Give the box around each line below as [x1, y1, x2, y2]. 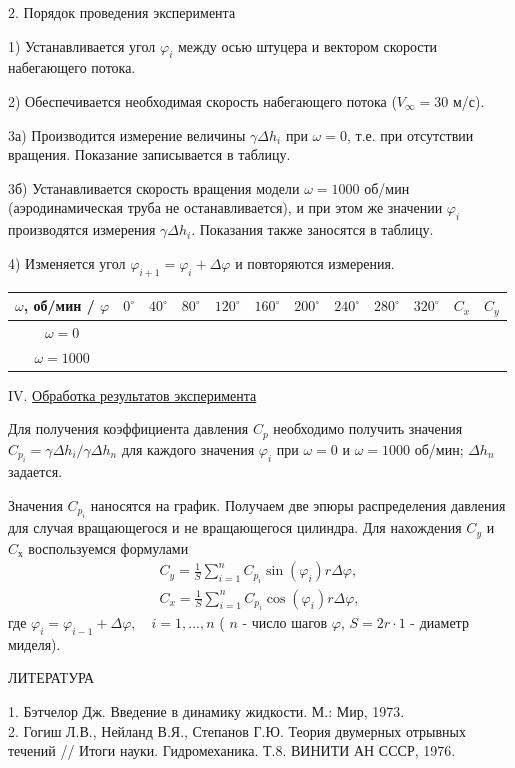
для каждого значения [121, 438, 255, 459]
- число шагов [242, 612, 328, 633]
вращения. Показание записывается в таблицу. [8, 144, 291, 165]
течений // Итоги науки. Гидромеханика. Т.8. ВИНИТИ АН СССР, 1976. [8, 740, 456, 761]
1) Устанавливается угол [8, 35, 156, 56]
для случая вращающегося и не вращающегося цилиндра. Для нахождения [8, 517, 462, 538]
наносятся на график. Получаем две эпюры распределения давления [90, 494, 506, 515]
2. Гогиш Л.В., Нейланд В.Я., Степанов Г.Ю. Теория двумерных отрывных [8, 720, 467, 741]
